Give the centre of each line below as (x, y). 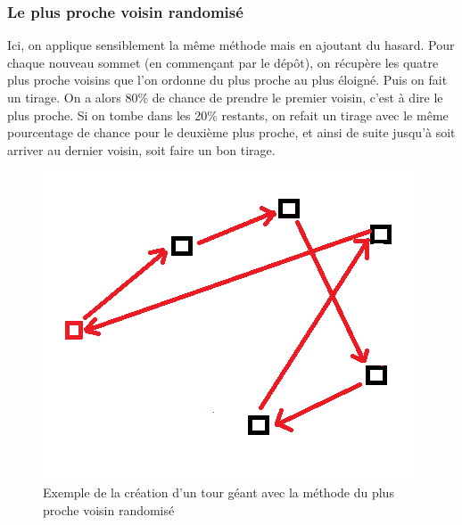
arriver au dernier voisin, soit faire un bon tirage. (141, 149)
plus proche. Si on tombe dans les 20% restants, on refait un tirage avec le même (228, 115)
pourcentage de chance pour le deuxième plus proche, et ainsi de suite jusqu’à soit (231, 132)
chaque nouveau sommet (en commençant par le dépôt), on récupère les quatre (223, 62)
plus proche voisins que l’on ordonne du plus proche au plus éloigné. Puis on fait (227, 80)
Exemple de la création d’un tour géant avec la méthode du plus (219, 492)
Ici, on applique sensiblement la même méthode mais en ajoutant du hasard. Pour (231, 45)
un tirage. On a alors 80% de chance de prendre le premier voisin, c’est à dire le (225, 97)
